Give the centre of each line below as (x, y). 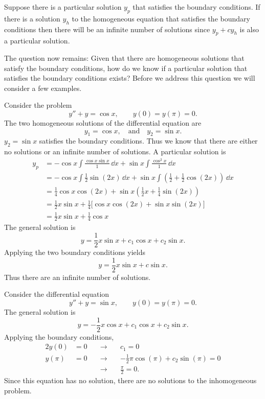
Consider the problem (38, 105)
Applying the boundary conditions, (59, 336)
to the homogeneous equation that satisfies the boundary (161, 18)
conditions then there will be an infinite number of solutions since (107, 29)
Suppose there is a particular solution (63, 7)
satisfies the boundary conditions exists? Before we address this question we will (130, 78)
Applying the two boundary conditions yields (75, 252)
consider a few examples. (43, 88)
